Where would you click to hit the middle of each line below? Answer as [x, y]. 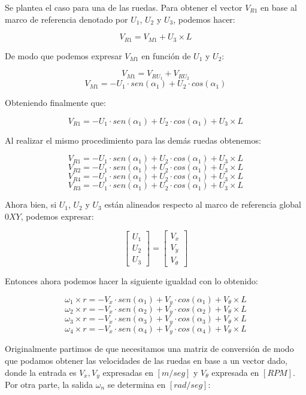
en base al [279, 7]
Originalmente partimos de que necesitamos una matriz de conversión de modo [149, 349]
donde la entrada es [41, 372]
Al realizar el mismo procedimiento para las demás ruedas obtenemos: [133, 140]
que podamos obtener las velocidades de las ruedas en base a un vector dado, [146, 360]
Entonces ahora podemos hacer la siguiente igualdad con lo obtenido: [131, 280]
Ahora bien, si [31, 204]
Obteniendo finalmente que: [55, 103]
